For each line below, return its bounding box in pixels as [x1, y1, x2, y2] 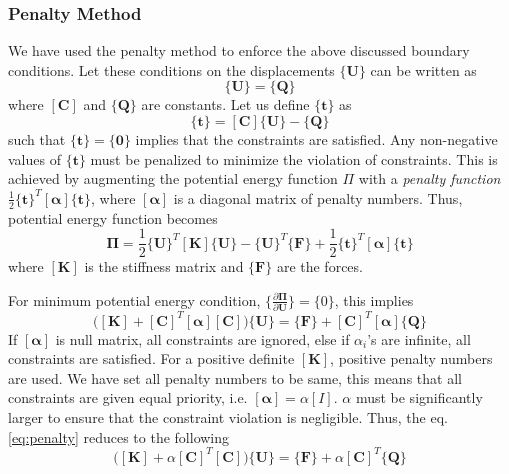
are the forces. [276, 256, 363, 277]
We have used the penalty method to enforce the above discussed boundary [8, 40, 470, 61]
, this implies [334, 289, 414, 310]
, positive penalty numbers [330, 348, 493, 369]
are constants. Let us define [141, 94, 310, 115]
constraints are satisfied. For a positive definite [8, 348, 295, 369]
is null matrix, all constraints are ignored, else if [55, 328, 350, 349]
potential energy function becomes [8, 207, 218, 228]
